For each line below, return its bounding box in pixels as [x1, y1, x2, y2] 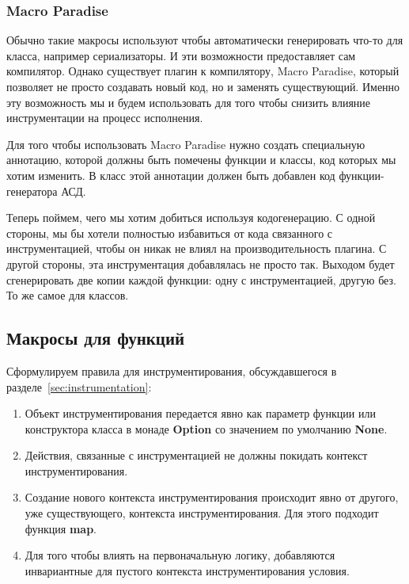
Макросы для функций [6, 326, 185, 350]
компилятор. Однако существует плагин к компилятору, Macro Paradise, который [6, 63, 400, 79]
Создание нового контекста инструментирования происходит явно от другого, [25, 489, 399, 506]
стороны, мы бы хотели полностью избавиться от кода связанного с [6, 224, 333, 241]
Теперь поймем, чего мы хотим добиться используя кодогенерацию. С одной [6, 209, 376, 226]
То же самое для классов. [6, 287, 129, 303]
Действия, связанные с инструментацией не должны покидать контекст [25, 447, 368, 464]
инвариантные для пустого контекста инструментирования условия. [25, 562, 350, 578]
